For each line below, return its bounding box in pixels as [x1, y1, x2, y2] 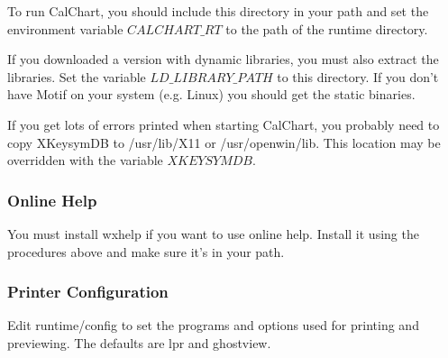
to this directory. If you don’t [277, 67, 439, 86]
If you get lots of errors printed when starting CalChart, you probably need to [7, 115, 440, 133]
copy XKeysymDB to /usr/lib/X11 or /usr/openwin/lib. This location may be [7, 133, 441, 151]
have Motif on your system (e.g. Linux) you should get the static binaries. [7, 85, 416, 104]
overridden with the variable [7, 151, 163, 170]
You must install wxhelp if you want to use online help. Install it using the [7, 224, 419, 243]
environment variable [7, 19, 123, 38]
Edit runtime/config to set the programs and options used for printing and [7, 316, 419, 335]
